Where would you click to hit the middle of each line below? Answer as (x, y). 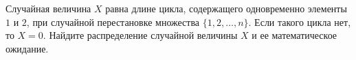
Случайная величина (48, 8)
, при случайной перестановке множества (113, 21)
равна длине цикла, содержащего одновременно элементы (226, 8)
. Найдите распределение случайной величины (140, 35)
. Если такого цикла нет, (300, 21)
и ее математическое (294, 35)
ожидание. (27, 48)
